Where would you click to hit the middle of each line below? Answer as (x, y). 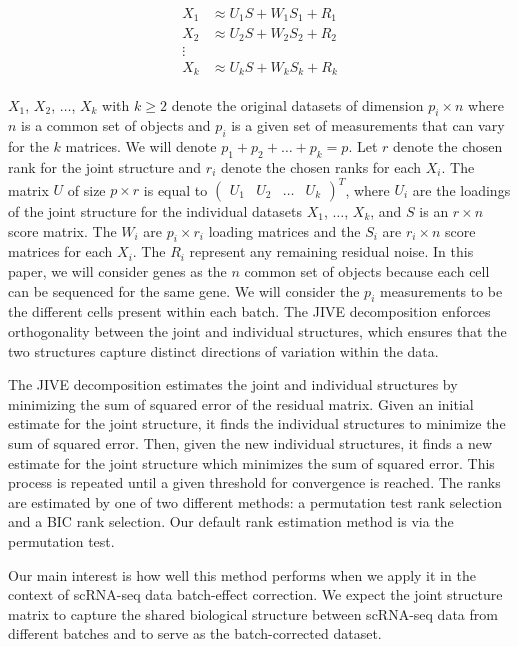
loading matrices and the (284, 230)
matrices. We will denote (141, 146)
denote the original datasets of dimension (297, 104)
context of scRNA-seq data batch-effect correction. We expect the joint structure (255, 594)
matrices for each (60, 251)
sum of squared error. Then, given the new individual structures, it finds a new (250, 442)
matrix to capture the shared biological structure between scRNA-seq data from (253, 613)
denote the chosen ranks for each (321, 166)
